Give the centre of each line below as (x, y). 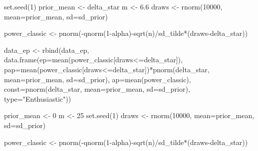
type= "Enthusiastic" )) (38, 98)
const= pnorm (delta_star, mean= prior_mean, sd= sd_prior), (97, 89)
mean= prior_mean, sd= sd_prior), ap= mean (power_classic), (98, 79)
